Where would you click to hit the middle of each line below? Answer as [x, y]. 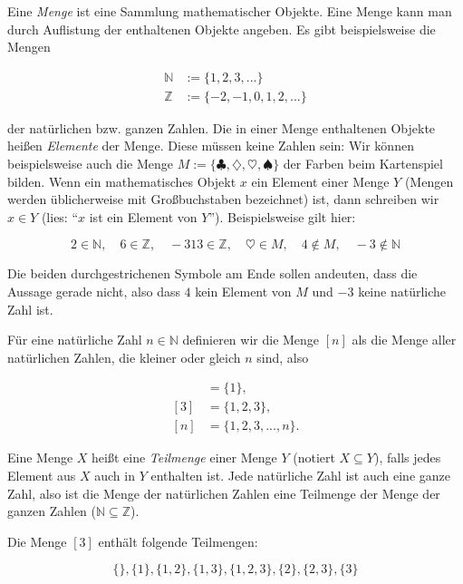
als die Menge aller [404, 340]
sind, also [283, 357]
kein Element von [243, 291]
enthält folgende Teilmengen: [178, 541]
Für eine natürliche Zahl [75, 340]
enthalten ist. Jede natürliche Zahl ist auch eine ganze [300, 476]
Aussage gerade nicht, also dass [94, 291]
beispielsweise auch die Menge [90, 164]
